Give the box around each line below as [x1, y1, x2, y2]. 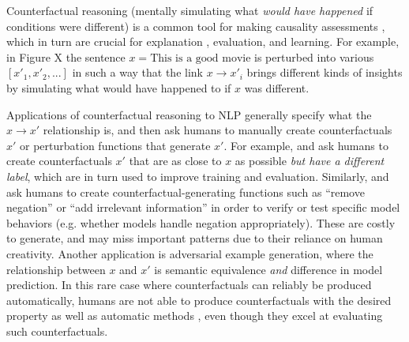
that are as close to [129, 152, 222, 169]
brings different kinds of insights [246, 64, 403, 81]
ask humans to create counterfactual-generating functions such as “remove [6, 183, 365, 200]
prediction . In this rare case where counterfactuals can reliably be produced [6, 276, 372, 293]
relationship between [6, 261, 106, 277]
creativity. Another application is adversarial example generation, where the [6, 245, 373, 261]
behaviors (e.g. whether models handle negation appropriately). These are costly [6, 214, 396, 231]
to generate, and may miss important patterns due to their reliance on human [6, 230, 383, 246]
